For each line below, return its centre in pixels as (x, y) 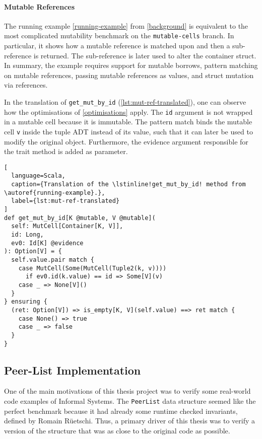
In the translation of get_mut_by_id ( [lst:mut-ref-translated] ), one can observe (125, 102)
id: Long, (27, 235)
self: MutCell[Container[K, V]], (67, 226)
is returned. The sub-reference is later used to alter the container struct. (145, 55)
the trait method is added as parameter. (66, 151)
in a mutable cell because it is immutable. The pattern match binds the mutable (128, 122)
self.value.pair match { (53, 260)
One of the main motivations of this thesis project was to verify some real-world (127, 391)
